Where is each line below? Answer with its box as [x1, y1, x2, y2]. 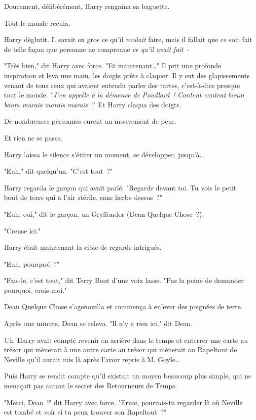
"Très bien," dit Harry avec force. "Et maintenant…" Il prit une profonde [4, 60, 221, 71]
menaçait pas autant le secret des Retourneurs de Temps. [4, 380, 177, 391]
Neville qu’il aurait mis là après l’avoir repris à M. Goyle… [4, 354, 180, 364]
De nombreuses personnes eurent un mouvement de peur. [4, 116, 177, 126]
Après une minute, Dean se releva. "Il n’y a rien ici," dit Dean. [4, 318, 192, 328]
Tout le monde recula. [4, 17, 71, 28]
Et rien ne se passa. [4, 132, 63, 142]
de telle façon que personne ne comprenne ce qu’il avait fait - [4, 44, 189, 54]
